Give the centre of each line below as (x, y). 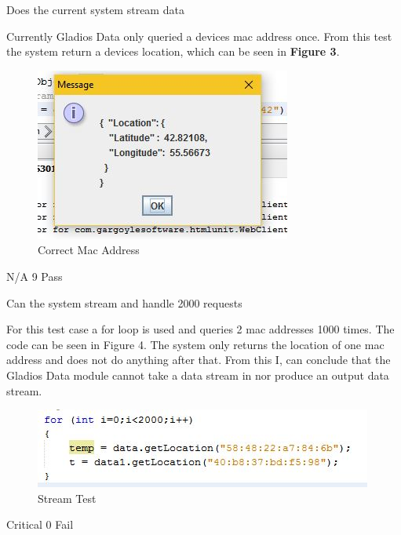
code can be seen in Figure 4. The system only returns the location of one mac (195, 344)
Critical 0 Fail (40, 524)
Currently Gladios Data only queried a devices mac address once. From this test (199, 36)
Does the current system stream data (95, 9)
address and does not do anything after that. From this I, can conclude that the (199, 360)
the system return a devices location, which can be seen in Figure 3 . (173, 51)
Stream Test (67, 498)
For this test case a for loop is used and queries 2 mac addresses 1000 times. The (200, 329)
